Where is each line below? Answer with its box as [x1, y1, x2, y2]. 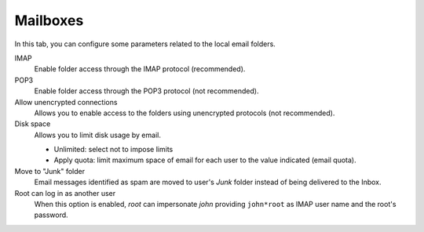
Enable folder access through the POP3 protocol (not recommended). [34, 86, 259, 96]
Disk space [14, 119, 51, 129]
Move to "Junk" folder [14, 166, 86, 176]
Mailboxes [14, 12, 84, 29]
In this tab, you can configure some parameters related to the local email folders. [14, 39, 276, 49]
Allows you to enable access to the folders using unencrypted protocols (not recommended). [34, 108, 335, 118]
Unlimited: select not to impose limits [53, 145, 174, 154]
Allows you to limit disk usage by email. [34, 130, 161, 140]
